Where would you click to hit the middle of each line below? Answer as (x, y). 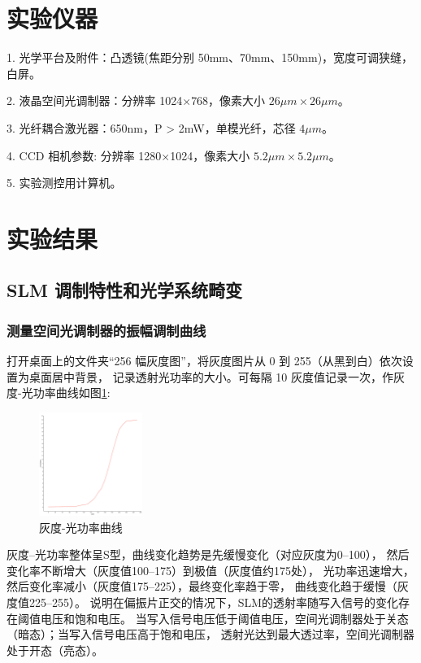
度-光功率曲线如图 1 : (59, 393)
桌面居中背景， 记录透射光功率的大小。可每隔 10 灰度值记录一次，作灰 (217, 376)
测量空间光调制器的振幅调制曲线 (106, 330)
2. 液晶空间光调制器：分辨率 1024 (95, 100)
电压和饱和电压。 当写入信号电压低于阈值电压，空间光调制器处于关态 (224, 618)
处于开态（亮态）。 (55, 650)
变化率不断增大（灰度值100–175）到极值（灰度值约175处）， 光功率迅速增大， (210, 570)
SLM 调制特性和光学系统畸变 (124, 290)
